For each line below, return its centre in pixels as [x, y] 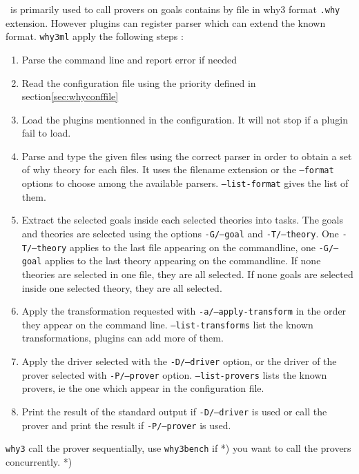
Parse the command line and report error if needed [129, 59]
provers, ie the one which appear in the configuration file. [143, 388]
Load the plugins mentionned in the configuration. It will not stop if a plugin [185, 119]
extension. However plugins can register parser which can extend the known [166, 22]
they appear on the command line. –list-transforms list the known [167, 324]
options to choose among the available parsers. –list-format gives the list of [185, 183]
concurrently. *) [39, 461]
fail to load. [46, 133]
